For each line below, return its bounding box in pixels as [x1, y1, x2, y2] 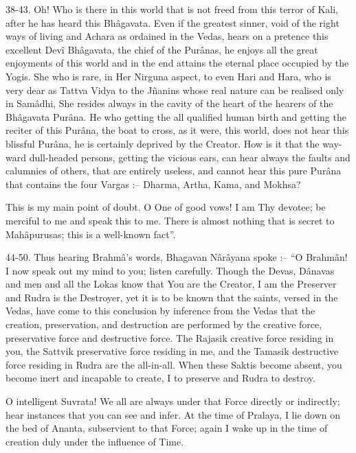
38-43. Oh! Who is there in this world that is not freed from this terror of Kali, [5, 2, 338, 16]
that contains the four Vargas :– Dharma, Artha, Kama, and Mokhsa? [5, 176, 301, 191]
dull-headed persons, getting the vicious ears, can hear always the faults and [29, 150, 351, 164]
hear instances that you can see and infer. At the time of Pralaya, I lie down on [5, 407, 341, 421]
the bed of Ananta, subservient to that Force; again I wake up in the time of [5, 421, 328, 435]
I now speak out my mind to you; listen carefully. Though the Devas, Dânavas [5, 263, 335, 277]
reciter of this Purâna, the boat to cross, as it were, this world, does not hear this [5, 123, 349, 137]
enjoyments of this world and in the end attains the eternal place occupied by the [5, 56, 349, 70]
